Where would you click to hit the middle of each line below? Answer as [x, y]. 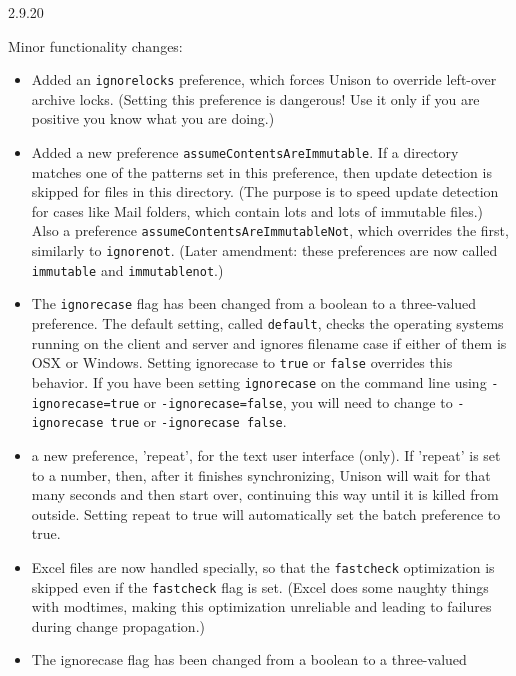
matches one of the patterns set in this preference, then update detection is [261, 171]
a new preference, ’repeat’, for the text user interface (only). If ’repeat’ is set [266, 454]
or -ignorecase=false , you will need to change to [298, 401]
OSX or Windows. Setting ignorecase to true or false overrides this [242, 362]
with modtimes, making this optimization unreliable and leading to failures [261, 606]
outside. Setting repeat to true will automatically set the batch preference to [266, 513]
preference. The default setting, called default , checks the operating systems [267, 323]
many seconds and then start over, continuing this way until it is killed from [265, 494]
